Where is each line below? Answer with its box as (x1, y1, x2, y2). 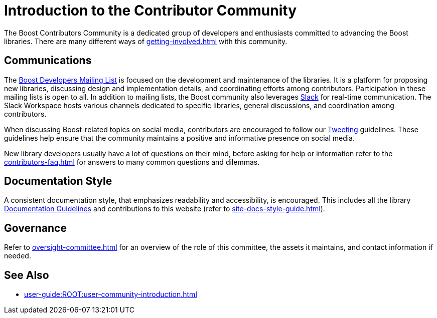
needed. (4, 251, 31, 260)
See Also (4, 268, 49, 281)
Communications (4, 54, 92, 67)
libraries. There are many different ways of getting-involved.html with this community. (4, 37, 287, 46)
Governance (4, 221, 67, 234)
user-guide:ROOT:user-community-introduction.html (24, 290, 197, 299)
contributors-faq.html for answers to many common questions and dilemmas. (4, 157, 260, 166)
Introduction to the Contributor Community (4, 2, 297, 19)
